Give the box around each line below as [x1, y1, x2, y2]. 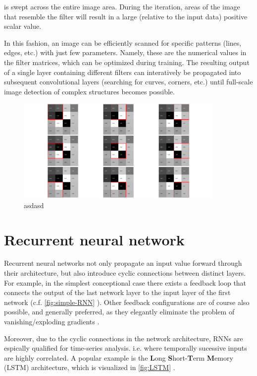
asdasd [24, 200, 44, 210]
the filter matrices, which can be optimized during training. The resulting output [4, 57, 250, 67]
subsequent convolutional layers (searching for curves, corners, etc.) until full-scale [4, 76, 253, 87]
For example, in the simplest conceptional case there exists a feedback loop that [4, 277, 247, 288]
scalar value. [4, 21, 42, 31]
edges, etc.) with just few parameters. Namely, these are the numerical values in [4, 47, 247, 58]
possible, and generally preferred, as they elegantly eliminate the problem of [4, 306, 235, 317]
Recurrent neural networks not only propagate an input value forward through [4, 258, 242, 268]
